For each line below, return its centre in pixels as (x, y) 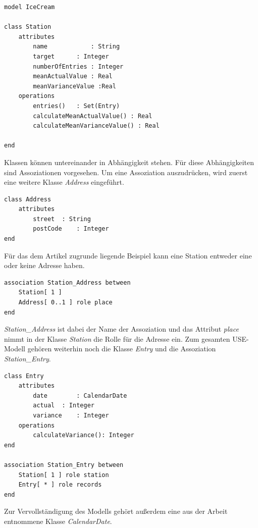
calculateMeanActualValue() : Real (93, 116)
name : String (76, 47)
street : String (62, 219)
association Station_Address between (67, 282)
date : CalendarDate (80, 395)
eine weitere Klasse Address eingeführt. (64, 182)
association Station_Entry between (64, 465)
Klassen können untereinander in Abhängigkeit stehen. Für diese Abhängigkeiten (129, 162)
